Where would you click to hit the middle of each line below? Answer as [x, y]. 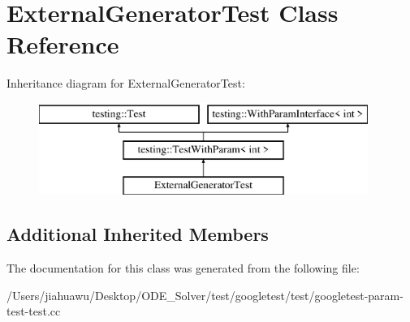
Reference [63, 44]
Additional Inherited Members [138, 234]
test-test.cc [34, 311]
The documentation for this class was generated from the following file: [183, 268]
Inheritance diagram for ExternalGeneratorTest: [126, 83]
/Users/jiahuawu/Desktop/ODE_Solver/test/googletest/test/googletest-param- [205, 295]
